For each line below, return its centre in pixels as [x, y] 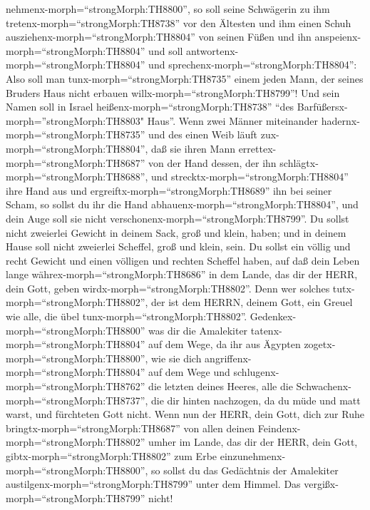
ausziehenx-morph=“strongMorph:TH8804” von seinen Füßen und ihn [159, 37]
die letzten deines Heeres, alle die [221, 386]
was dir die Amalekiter [198, 330]
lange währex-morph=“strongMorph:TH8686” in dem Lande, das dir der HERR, [182, 274]
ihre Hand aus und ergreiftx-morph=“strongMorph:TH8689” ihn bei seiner [169, 190]
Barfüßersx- [322, 107]
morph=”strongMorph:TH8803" [75, 120]
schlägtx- [299, 162]
